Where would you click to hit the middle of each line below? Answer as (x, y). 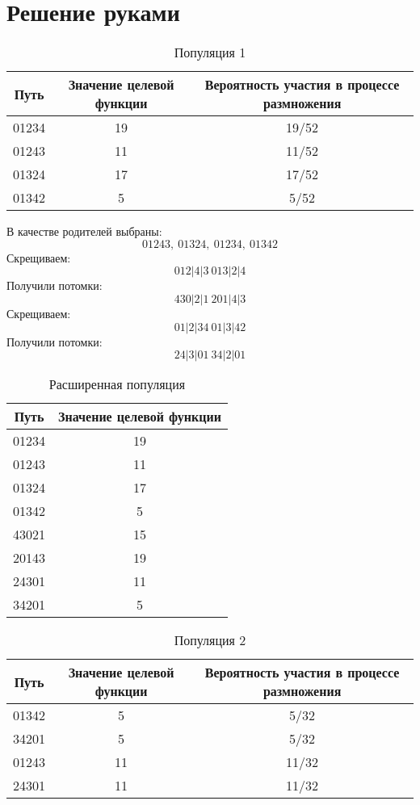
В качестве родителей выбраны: (84, 231)
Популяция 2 (210, 640)
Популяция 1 (210, 52)
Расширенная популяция (117, 384)
